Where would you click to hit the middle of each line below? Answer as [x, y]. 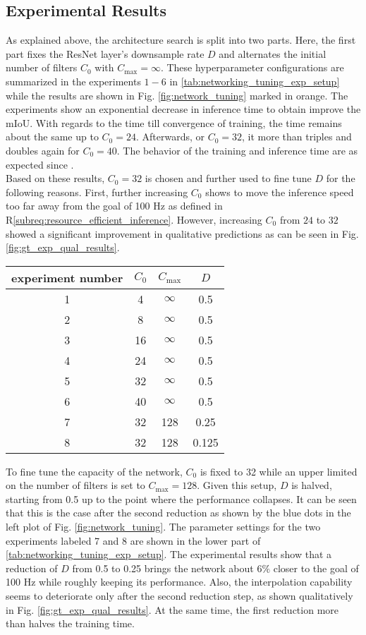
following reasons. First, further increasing [97, 192]
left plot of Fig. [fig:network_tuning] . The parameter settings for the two [163, 527]
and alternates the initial [273, 53]
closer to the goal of [316, 568]
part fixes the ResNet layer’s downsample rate [105, 53]
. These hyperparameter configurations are [252, 67]
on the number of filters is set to [75, 485]
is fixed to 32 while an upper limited [279, 471]
